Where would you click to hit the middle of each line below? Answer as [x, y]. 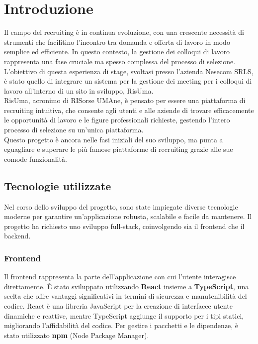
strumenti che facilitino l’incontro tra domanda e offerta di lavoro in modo [117, 42]
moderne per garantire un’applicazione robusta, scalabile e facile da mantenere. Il [128, 216]
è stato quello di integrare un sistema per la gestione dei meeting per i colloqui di [128, 81]
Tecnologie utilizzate [58, 185]
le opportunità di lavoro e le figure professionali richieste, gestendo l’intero [117, 120]
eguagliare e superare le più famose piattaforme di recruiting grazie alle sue [119, 149]
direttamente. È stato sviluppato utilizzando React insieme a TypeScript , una [127, 286]
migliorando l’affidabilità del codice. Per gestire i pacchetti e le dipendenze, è [121, 325]
